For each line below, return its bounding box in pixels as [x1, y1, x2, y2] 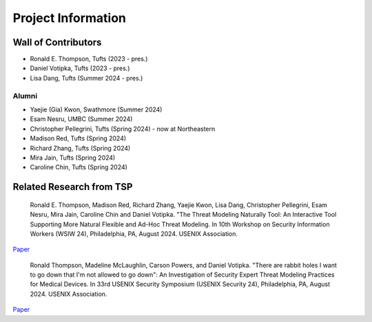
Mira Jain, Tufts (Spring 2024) [30, 153, 116, 162]
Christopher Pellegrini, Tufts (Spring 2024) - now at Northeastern [30, 125, 216, 133]
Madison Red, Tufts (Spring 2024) [30, 134, 127, 142]
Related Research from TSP [12, 181, 133, 193]
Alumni [12, 91, 38, 100]
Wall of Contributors [12, 36, 102, 48]
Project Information [12, 10, 127, 25]
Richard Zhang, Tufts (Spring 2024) [30, 144, 131, 152]
